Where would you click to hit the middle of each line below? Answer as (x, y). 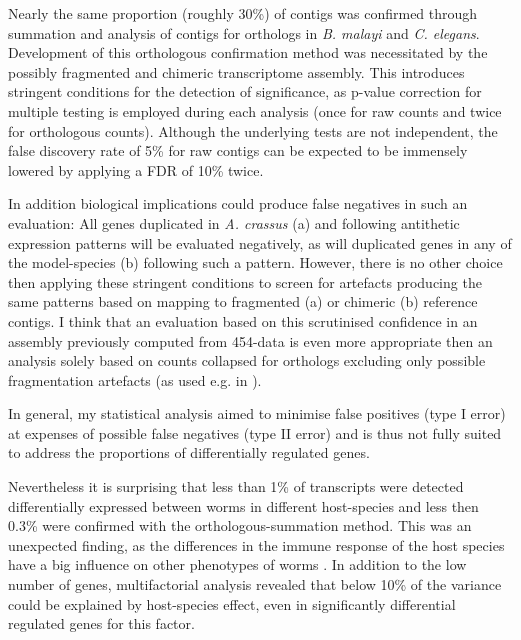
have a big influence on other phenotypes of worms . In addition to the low (237, 564)
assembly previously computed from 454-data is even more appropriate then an (250, 340)
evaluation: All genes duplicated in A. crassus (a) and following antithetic (234, 222)
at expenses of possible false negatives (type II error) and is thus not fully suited (255, 432)
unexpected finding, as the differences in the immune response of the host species (256, 544)
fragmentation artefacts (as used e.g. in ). (135, 379)
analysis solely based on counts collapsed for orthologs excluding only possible (247, 360)
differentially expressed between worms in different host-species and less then (243, 505)
